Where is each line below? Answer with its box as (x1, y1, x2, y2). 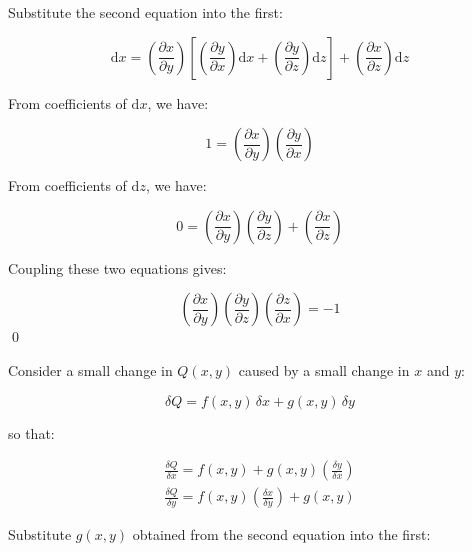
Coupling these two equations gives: (8, 257, 227, 278)
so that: (8, 422, 55, 443)
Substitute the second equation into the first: (8, 2, 283, 22)
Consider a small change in (8, 359, 173, 380)
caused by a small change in (238, 359, 410, 380)
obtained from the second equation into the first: (132, 524, 431, 545)
